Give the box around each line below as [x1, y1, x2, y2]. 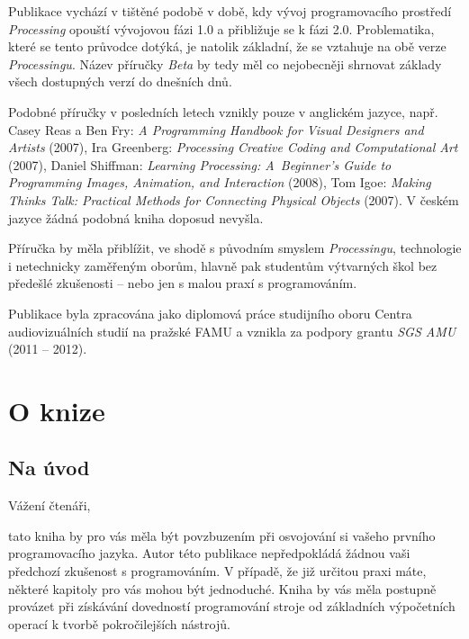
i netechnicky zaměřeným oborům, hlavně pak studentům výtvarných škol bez [8, 256, 437, 274]
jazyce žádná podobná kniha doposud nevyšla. [8, 208, 264, 227]
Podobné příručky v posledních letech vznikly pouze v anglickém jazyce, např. [8, 102, 438, 121]
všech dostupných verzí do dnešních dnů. [8, 72, 232, 91]
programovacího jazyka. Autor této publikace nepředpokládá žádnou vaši [8, 544, 410, 562]
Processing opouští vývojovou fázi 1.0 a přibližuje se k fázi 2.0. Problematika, [8, 19, 435, 38]
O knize [8, 391, 105, 428]
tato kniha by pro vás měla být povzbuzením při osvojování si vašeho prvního [8, 526, 436, 544]
